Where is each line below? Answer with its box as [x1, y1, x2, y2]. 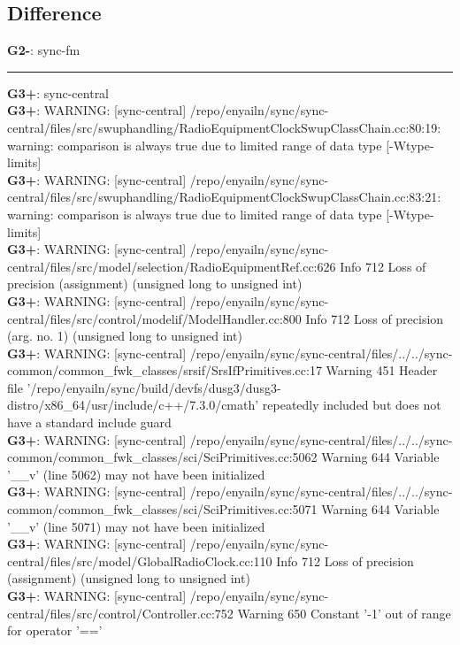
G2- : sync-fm [7, 41, 80, 59]
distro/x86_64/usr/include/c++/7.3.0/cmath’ [7, 395, 259, 414]
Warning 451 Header [326, 361, 438, 380]
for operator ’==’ [7, 621, 103, 640]
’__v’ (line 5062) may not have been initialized [7, 465, 265, 483]
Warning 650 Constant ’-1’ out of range [237, 603, 451, 622]
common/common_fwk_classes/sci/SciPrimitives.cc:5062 [7, 448, 318, 466]
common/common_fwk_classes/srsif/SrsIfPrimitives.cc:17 [7, 361, 322, 380]
